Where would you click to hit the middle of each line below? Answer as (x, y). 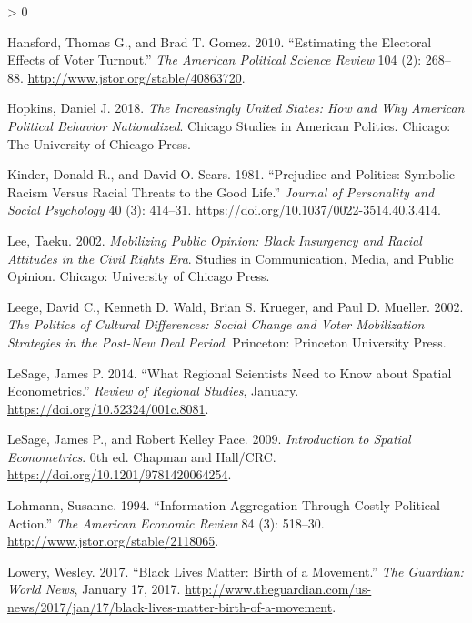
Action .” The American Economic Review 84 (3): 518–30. (166, 523)
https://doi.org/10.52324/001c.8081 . (108, 408)
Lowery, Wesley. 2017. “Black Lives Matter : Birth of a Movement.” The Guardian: (236, 571)
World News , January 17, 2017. (94, 589)
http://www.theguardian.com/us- (278, 589)
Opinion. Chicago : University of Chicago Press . (139, 276)
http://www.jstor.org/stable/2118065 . (113, 541)
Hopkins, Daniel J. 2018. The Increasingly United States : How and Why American (236, 108)
